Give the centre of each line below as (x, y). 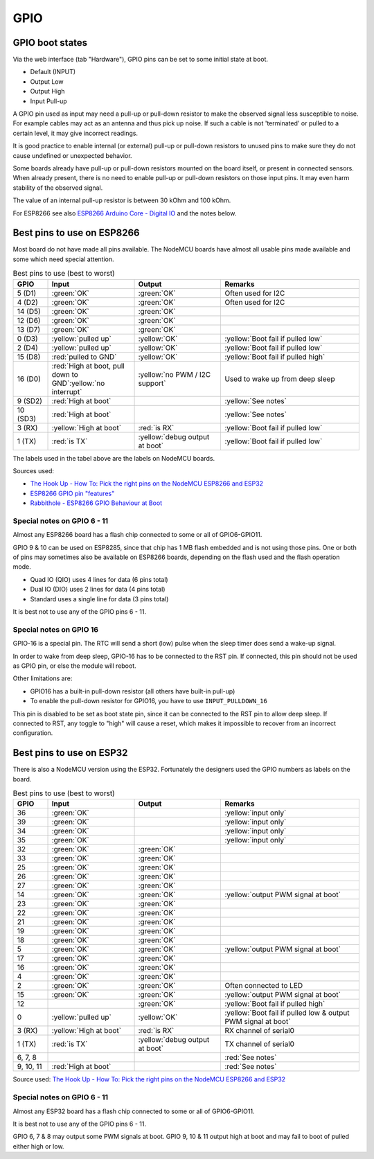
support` (152, 383)
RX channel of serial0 (259, 1031)
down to (65, 374)
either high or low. (38, 1146)
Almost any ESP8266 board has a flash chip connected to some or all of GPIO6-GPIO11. (137, 535)
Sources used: (34, 470)
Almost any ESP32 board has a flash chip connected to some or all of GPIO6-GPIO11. (134, 1111)
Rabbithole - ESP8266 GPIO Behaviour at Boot (96, 503)
